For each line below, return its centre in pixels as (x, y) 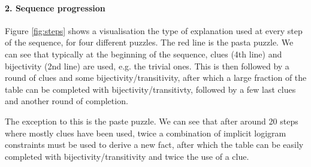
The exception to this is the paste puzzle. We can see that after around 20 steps (152, 121)
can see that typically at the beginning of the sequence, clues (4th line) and (144, 54)
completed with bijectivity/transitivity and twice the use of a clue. (127, 156)
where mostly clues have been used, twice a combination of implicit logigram (146, 133)
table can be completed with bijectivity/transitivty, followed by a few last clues (150, 89)
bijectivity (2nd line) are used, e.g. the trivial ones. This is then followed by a (147, 66)
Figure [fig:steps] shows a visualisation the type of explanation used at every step (154, 30)
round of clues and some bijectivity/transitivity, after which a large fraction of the (156, 78)
